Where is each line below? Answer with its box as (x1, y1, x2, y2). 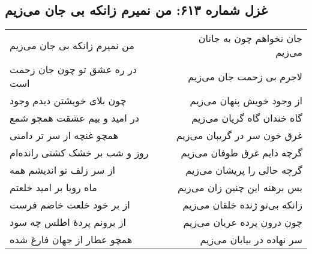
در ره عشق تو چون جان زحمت (10, 62, 137, 77)
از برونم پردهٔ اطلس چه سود (10, 215, 126, 229)
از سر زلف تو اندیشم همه (10, 163, 115, 177)
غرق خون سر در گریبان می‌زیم (176, 128, 302, 143)
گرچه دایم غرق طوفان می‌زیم (181, 146, 302, 160)
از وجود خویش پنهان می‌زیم (190, 93, 302, 108)
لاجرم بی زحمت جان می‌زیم (188, 69, 302, 83)
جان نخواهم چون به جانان (198, 31, 302, 46)
